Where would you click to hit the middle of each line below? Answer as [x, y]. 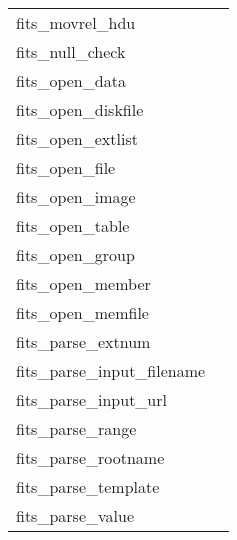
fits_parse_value [75, 515]
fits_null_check [71, 51]
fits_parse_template [88, 486]
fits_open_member [83, 283]
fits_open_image [76, 196]
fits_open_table [73, 225]
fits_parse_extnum [83, 341]
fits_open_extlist [77, 138]
